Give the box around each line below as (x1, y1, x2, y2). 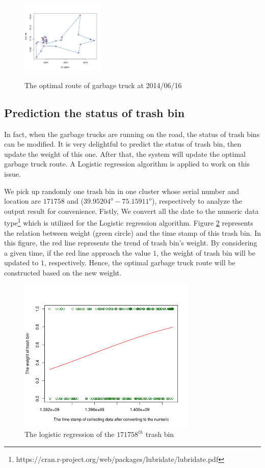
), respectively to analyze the (152, 196, 243, 206)
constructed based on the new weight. (4, 267, 122, 278)
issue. (4, 169, 21, 179)
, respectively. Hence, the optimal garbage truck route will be (44, 257, 235, 268)
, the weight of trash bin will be (156, 247, 255, 258)
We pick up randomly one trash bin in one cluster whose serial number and (4, 185, 239, 196)
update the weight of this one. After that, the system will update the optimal (4, 148, 246, 159)
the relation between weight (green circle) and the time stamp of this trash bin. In (4, 227, 261, 238)
